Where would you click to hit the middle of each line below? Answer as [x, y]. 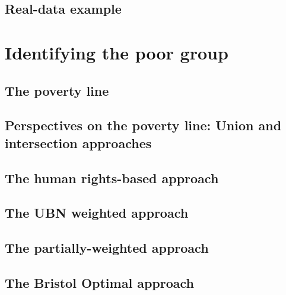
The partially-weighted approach [107, 248]
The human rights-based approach [112, 178]
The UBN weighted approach [97, 213]
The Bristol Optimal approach [99, 282]
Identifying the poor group [117, 52]
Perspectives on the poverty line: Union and [143, 125]
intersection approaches [78, 142]
